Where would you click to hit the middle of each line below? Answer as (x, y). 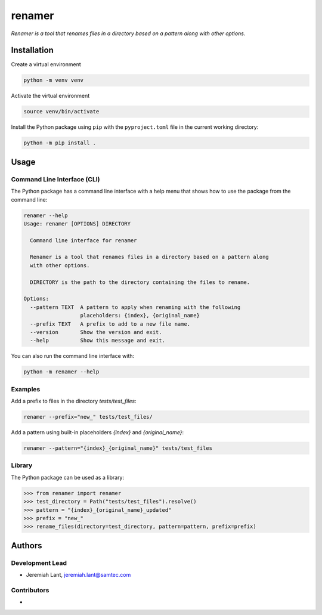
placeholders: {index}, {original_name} (140, 316)
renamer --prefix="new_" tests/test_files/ (88, 417)
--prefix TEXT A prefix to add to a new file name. (110, 324)
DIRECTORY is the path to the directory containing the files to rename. (140, 282)
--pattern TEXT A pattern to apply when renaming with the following (135, 307)
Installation (32, 50)
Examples (26, 389)
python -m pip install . (60, 143)
